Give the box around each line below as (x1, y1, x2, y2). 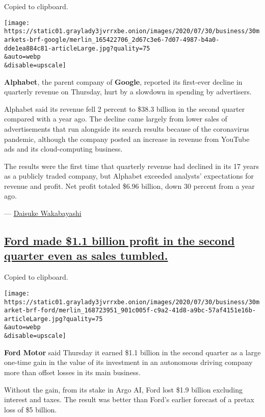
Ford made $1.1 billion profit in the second (4, 233, 235, 249)
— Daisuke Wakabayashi (4, 208, 82, 218)
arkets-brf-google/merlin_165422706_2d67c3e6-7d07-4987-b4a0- (4, 36, 220, 43)
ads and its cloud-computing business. (4, 143, 123, 154)
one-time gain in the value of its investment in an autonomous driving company (4, 357, 253, 367)
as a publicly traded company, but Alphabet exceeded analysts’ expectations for (4, 170, 254, 181)
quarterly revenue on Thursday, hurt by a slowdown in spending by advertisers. (4, 86, 252, 97)
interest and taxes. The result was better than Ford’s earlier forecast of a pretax (4, 394, 254, 405)
